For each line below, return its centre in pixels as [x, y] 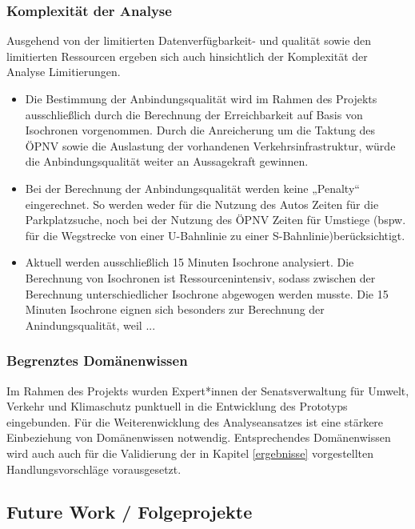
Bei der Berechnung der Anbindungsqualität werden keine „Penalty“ [192, 188]
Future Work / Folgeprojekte [130, 512]
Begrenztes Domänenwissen [97, 361]
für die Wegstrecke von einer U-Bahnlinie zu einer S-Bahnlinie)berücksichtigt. [215, 235]
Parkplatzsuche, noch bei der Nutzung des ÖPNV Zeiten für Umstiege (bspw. [215, 220]
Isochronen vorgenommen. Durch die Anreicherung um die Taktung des [200, 130]
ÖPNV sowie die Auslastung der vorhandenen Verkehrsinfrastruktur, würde [210, 145]
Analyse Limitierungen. [64, 72]
